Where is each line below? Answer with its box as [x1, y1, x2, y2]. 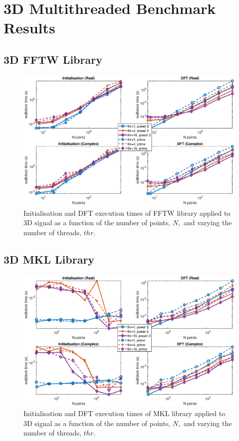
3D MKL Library [3, 251, 95, 267]
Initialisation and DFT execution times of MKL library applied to [23, 408, 226, 419]
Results [3, 17, 55, 38]
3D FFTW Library [3, 51, 102, 67]
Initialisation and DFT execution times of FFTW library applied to [23, 207, 231, 218]
